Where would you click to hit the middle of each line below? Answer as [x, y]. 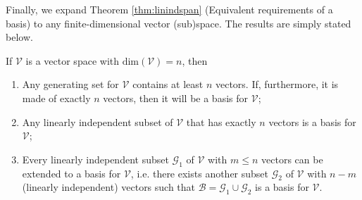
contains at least [168, 84]
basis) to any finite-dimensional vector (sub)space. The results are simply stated [179, 23]
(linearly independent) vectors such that [109, 187]
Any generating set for [70, 84]
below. [19, 37]
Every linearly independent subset [95, 159]
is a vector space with [72, 60]
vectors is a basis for [312, 121]
